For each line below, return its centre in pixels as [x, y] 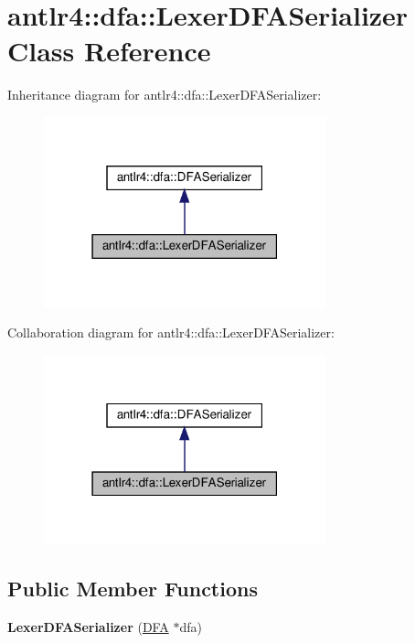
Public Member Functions [133, 589]
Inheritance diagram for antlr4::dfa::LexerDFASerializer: [165, 95]
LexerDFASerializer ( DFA [88, 627]
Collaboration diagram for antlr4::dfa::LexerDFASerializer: [171, 332]
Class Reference [109, 51]
